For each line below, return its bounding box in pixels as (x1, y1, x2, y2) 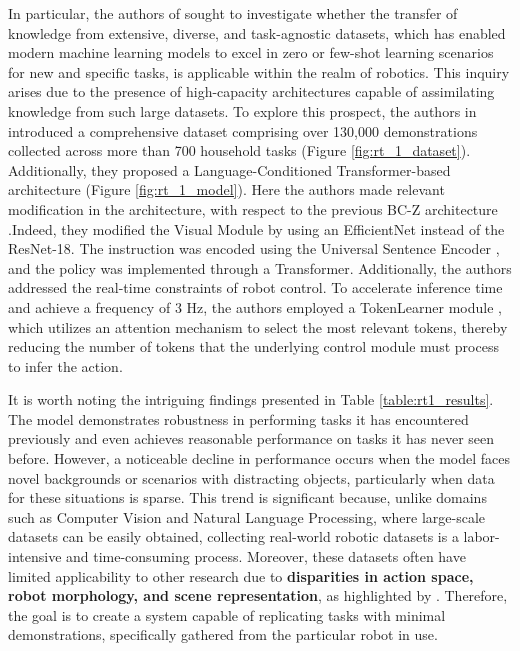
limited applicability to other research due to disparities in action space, (8, 565, 474, 586)
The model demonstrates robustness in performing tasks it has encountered (8, 408, 469, 429)
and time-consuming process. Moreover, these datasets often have (66, 546, 466, 567)
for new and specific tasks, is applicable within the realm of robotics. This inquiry (8, 61, 510, 82)
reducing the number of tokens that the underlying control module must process (8, 336, 499, 357)
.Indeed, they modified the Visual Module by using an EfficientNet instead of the (8, 218, 505, 239)
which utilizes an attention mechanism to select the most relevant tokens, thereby (8, 316, 508, 337)
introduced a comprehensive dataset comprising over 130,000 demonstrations (8, 120, 478, 141)
